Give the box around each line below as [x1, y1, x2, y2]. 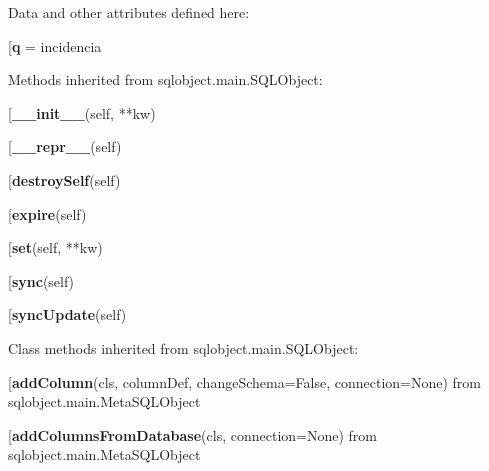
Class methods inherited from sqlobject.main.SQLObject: [8, 337, 359, 358]
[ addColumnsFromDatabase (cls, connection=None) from [8, 424, 377, 445]
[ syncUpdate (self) [8, 304, 127, 325]
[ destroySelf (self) [8, 169, 121, 190]
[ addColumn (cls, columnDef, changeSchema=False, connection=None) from [8, 371, 481, 392]
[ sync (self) [8, 270, 75, 291]
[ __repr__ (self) [8, 136, 122, 157]
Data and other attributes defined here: [8, 2, 250, 22]
